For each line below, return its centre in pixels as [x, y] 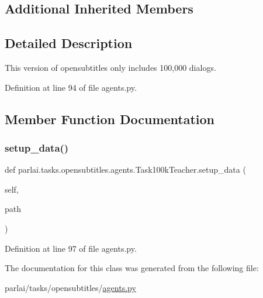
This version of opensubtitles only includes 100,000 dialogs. [110, 67]
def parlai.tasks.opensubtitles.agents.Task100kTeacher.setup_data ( [125, 169]
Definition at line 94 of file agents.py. [71, 87]
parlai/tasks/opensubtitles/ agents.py [70, 287]
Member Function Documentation [110, 119]
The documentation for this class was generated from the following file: [132, 268]
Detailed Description [69, 43]
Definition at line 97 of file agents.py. [71, 248]
